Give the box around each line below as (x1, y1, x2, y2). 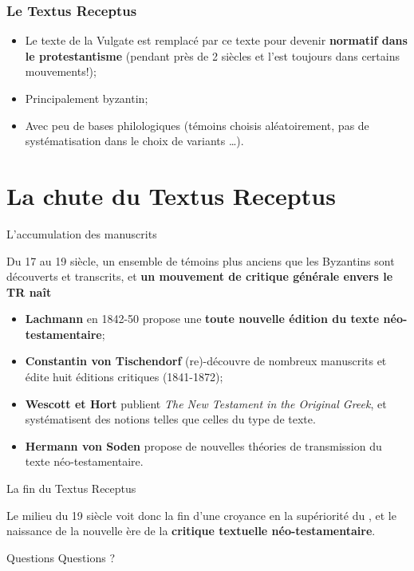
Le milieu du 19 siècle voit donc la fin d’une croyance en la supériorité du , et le (6, 506, 396, 523)
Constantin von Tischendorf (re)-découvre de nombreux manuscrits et (25, 352, 387, 369)
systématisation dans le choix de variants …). (25, 132, 244, 149)
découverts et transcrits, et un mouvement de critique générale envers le (6, 268, 393, 285)
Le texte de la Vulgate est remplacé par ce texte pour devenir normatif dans (25, 32, 408, 49)
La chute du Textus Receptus (6, 179, 336, 211)
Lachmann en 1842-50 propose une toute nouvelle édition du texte (25, 310, 380, 327)
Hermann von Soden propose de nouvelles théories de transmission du (25, 437, 382, 454)
